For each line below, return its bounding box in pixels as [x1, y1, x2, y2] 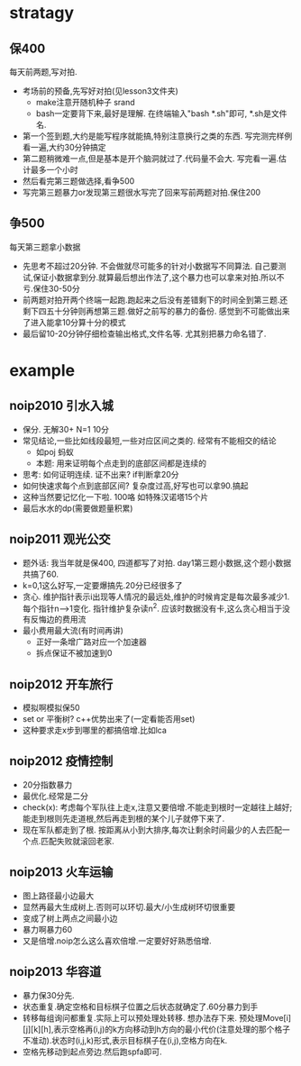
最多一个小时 [30, 165, 78, 175]
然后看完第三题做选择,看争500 [22, 176, 135, 187]
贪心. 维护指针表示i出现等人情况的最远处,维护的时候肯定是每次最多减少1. [22, 591, 290, 602]
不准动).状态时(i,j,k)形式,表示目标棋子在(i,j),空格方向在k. [22, 1034, 228, 1045]
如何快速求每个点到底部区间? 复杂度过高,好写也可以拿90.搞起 [22, 480, 250, 491]
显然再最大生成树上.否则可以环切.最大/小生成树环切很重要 [22, 901, 236, 912]
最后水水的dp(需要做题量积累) [22, 503, 133, 514]
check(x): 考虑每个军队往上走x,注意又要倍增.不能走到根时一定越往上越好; [22, 801, 293, 813]
